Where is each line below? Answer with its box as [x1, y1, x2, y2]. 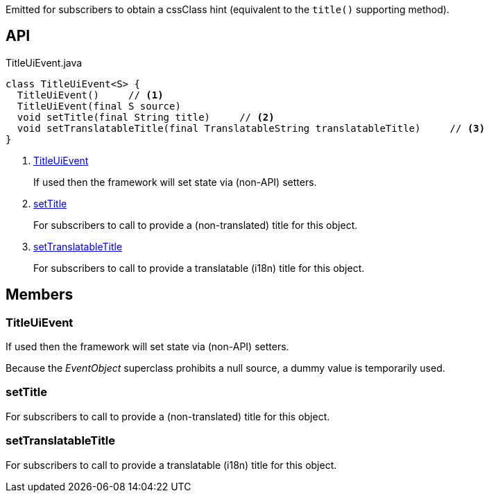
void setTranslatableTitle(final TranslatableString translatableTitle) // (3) [17, 122, 486, 134]
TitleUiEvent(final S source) [17, 100, 181, 112]
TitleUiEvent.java [6, 56, 83, 69]
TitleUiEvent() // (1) [17, 89, 164, 101]
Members [6, 286, 74, 304]
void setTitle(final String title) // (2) [17, 111, 275, 123]
